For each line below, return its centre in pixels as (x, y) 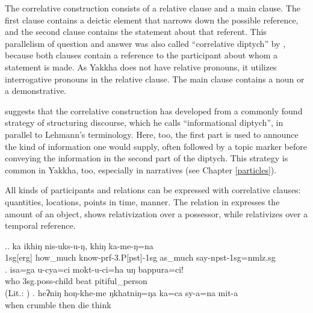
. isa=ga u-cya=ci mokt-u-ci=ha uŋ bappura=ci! (94, 269)
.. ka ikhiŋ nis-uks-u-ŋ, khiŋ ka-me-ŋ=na (79, 245)
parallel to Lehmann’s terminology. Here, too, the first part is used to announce (152, 134)
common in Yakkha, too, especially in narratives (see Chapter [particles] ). (141, 169)
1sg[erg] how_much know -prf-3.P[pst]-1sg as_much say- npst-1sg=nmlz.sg (140, 257)
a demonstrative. (36, 91)
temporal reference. (40, 225)
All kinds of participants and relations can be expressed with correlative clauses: (153, 190)
